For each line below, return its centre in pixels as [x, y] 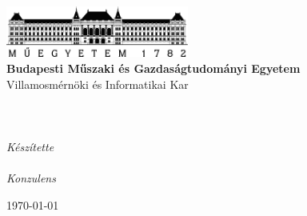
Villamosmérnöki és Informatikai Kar [98, 84]
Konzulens [31, 178]
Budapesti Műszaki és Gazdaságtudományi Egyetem [153, 68]
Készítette [30, 147]
